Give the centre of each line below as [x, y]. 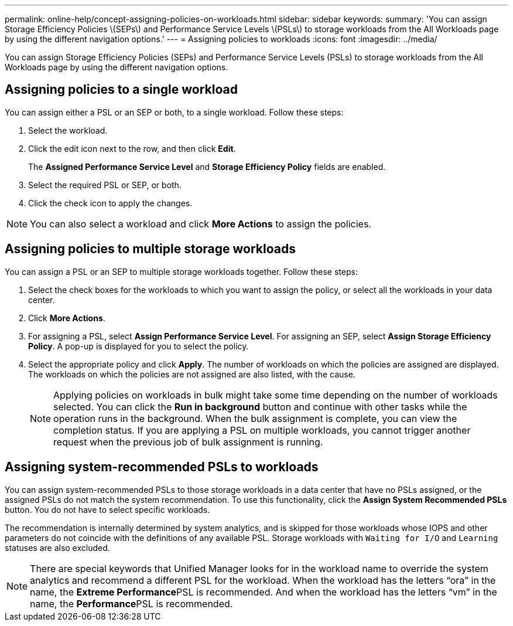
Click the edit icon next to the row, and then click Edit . [132, 148]
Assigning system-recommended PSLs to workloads [162, 467]
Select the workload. [68, 130]
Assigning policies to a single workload [121, 90]
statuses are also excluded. [57, 547]
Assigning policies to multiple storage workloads [150, 249]
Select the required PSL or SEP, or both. [105, 185]
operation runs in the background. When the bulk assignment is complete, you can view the [255, 418]
